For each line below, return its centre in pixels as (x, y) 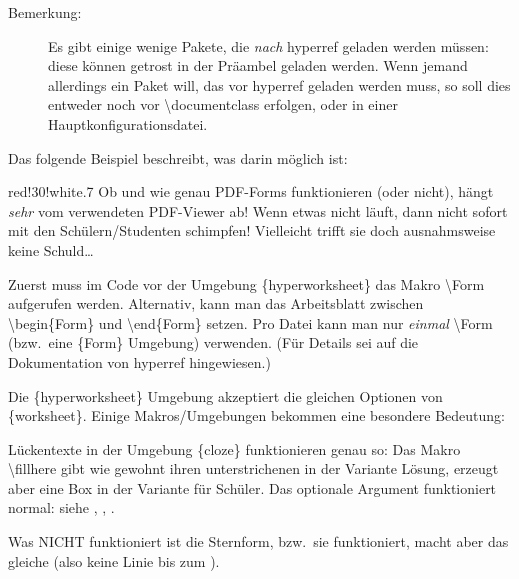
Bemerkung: (45, 12)
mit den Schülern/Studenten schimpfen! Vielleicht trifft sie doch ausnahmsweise (252, 230)
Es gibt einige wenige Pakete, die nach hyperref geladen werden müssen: (268, 45)
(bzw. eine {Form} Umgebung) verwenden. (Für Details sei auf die (213, 342)
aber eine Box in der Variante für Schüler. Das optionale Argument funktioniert (252, 487)
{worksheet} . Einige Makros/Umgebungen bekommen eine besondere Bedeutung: (256, 415)
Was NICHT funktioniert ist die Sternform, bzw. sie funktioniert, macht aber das (258, 541)
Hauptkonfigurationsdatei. (128, 123)
